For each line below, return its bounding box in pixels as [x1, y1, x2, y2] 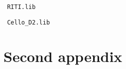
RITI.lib [7, 3, 36, 10]
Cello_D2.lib [7, 18, 50, 26]
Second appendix [3, 45, 123, 66]
